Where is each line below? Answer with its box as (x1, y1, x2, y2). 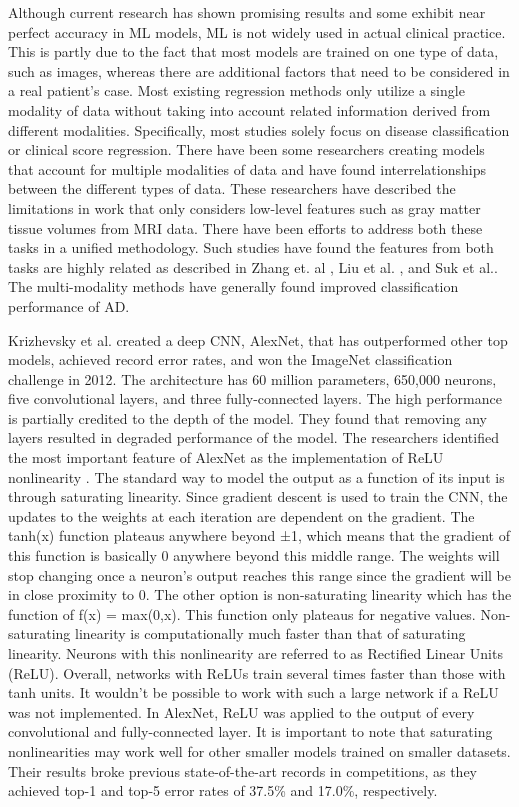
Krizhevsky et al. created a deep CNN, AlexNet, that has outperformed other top (8, 329, 508, 350)
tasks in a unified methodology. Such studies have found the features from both (8, 237, 494, 258)
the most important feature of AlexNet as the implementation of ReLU (8, 447, 444, 468)
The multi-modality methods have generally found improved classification (8, 276, 459, 297)
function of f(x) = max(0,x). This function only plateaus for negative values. (8, 603, 476, 624)
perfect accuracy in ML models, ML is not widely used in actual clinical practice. (8, 21, 506, 42)
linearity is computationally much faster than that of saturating (75, 623, 466, 644)
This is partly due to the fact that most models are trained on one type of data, (8, 41, 499, 62)
